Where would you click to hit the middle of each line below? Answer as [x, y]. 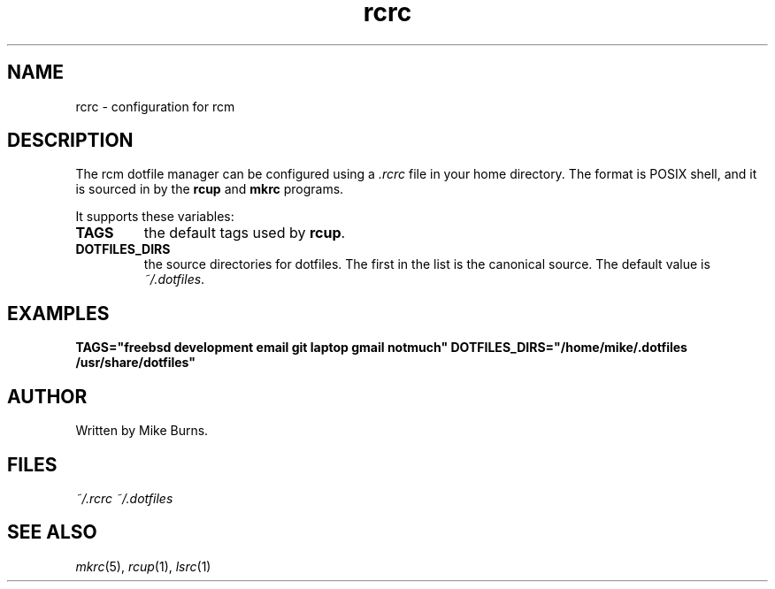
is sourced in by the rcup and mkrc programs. [210, 189]
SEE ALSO [52, 532]
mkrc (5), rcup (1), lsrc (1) [143, 566]
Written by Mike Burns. [142, 431]
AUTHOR [47, 396]
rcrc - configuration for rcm [155, 106]
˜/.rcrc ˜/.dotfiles [124, 498]
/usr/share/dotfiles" [136, 363]
